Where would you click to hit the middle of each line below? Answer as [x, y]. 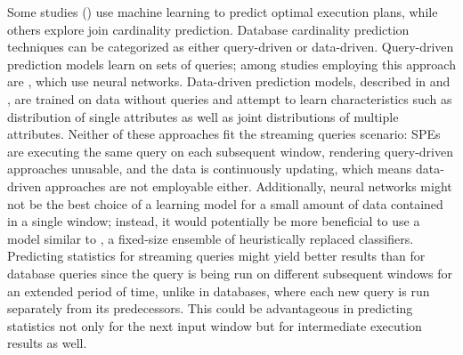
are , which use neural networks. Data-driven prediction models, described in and [229, 81]
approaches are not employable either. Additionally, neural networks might [248, 186]
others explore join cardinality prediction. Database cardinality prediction [208, 29]
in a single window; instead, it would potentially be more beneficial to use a [214, 221]
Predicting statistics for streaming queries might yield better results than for [216, 256]
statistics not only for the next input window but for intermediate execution [215, 325]
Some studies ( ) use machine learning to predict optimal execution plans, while [223, 12]
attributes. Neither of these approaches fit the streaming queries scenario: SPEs [224, 134]
